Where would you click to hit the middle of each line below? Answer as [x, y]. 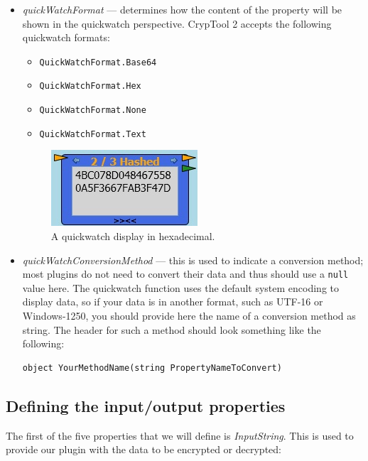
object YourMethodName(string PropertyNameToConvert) [152, 368]
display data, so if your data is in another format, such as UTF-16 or [173, 302]
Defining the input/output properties [146, 405]
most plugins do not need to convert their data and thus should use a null [185, 274]
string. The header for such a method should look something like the [172, 329]
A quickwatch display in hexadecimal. [133, 236]
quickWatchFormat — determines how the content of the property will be [182, 9]
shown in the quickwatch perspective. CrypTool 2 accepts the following [177, 23]
